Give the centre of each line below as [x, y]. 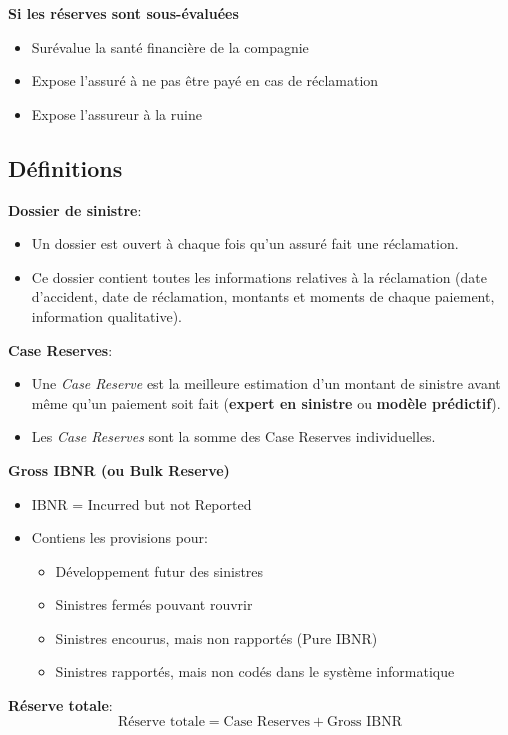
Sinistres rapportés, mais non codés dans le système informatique [255, 671]
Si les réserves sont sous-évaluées [123, 13]
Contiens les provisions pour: [119, 537]
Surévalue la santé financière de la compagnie [170, 46]
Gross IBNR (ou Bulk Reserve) [119, 469]
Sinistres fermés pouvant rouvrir [154, 604]
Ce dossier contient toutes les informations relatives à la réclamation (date [259, 276]
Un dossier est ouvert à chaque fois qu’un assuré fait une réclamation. [245, 243]
